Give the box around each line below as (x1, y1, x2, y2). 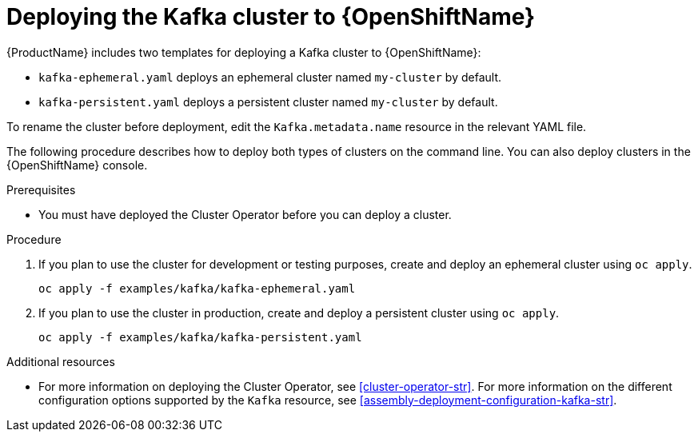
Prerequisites (6, 182, 76, 197)
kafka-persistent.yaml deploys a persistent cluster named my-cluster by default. (38, 94, 498, 109)
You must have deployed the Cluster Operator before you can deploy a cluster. (38, 207, 452, 221)
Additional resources (6, 354, 115, 368)
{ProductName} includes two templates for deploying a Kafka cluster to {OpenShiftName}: (6, 45, 481, 59)
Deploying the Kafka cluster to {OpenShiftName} (6, 3, 536, 30)
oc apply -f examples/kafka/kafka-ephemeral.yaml (38, 281, 356, 295)
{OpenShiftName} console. (6, 157, 148, 172)
